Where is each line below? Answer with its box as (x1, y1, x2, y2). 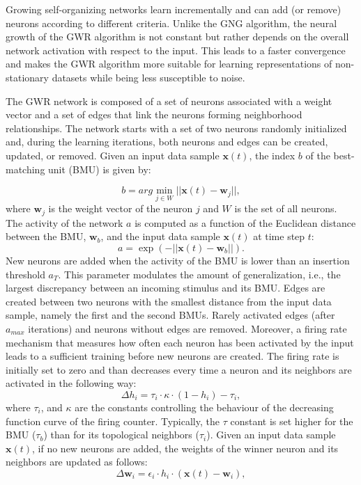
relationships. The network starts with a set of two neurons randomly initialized (6, 120, 347, 135)
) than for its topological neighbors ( (43, 427, 199, 442)
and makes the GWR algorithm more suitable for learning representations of (6, 56, 332, 71)
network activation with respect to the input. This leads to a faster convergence (6, 42, 346, 57)
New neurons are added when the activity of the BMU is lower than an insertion (6, 253, 350, 267)
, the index (249, 148, 295, 162)
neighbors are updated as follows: (6, 454, 148, 469)
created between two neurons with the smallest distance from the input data (6, 294, 332, 308)
